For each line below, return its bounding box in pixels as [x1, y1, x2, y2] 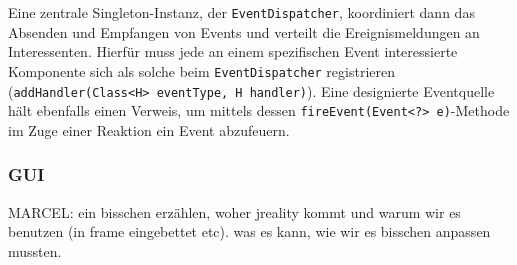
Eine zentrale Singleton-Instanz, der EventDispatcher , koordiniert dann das [8, 2, 475, 22]
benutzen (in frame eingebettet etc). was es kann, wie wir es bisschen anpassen [8, 221, 491, 242]
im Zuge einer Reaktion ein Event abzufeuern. [8, 119, 290, 140]
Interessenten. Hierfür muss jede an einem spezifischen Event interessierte [8, 41, 458, 62]
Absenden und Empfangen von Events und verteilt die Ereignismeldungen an [8, 21, 480, 42]
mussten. [8, 240, 62, 261]
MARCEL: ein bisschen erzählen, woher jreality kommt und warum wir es [8, 201, 461, 222]
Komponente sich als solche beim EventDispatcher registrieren [8, 60, 396, 81]
